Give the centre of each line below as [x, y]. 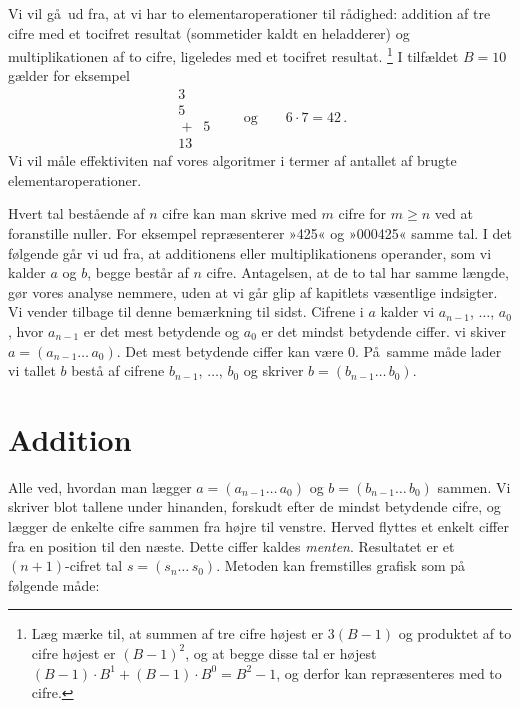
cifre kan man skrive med [239, 213]
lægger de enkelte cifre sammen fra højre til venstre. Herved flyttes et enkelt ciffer [258, 526]
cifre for [362, 213]
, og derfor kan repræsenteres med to [389, 672]
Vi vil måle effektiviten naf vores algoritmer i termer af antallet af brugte [232, 160]
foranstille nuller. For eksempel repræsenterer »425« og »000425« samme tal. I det [260, 232]
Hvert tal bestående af [76, 213]
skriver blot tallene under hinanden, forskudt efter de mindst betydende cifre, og [254, 506]
